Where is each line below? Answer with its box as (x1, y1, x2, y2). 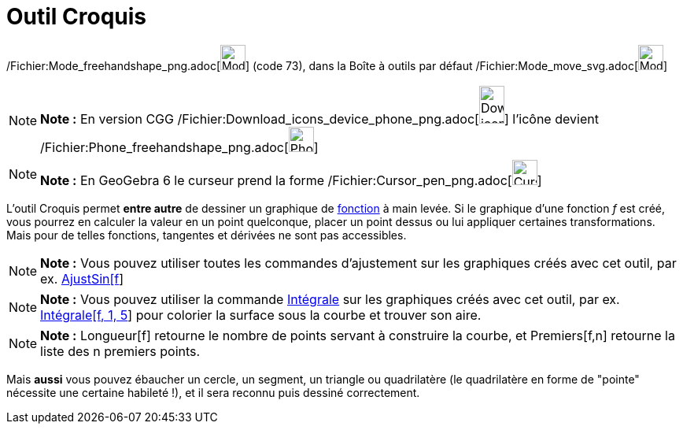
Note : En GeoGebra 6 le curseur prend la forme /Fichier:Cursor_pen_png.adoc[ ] (40, 172, 542, 188)
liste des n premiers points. (40, 343, 201, 359)
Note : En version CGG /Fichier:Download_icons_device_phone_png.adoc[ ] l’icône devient (40, 110, 599, 127)
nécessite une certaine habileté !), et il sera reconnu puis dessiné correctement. (6, 385, 420, 399)
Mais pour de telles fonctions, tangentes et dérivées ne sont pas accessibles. (6, 228, 407, 242)
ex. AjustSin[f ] (40, 270, 124, 287)
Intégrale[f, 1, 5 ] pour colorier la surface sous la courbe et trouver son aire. (40, 306, 482, 323)
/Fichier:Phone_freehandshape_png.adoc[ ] (40, 139, 319, 155)
